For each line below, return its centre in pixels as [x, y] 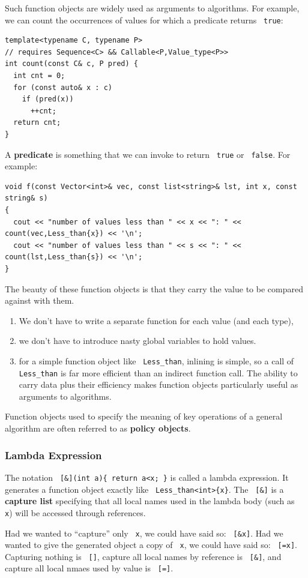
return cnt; [37, 123]
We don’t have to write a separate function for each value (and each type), [156, 320]
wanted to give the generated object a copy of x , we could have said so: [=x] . [151, 545]
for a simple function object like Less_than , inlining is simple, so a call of [156, 360]
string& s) [26, 198]
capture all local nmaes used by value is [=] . [89, 568]
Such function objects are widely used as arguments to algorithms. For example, [152, 8]
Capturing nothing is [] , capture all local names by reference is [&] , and [143, 556]
